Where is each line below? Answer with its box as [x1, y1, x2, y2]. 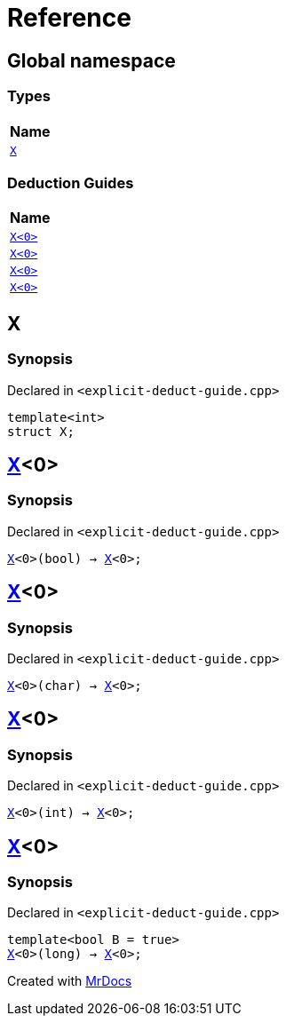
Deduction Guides [7, 173, 134, 192]
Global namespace [7, 49, 176, 72]
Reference [7, 3, 131, 33]
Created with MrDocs [7, 973, 132, 989]
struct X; [7, 424, 75, 439]
